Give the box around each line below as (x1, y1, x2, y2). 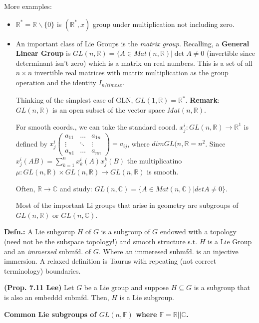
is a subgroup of (101, 226, 150, 237)
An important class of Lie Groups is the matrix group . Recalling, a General (15, 38, 250, 48)
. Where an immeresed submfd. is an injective (98, 246, 239, 256)
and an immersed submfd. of (4, 246, 91, 256)
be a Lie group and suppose (84, 282, 169, 293)
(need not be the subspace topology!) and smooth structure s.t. (4, 236, 198, 246)
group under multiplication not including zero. (92, 18, 235, 29)
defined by (15, 138, 47, 149)
